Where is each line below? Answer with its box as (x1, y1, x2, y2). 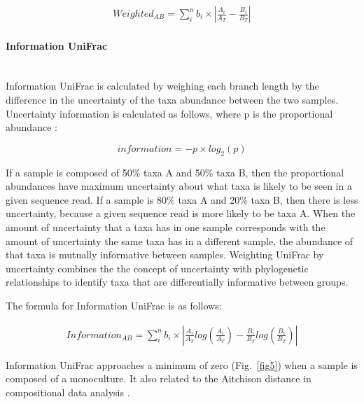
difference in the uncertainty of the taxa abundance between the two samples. (6, 92, 339, 107)
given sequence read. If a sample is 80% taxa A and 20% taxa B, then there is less (6, 192, 358, 207)
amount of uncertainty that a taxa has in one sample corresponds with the (6, 219, 325, 234)
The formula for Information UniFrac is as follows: (6, 298, 222, 312)
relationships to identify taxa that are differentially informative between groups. (6, 274, 349, 289)
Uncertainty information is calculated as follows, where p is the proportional (6, 106, 333, 120)
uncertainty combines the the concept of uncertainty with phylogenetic (6, 260, 309, 275)
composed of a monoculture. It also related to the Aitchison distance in (6, 371, 311, 386)
